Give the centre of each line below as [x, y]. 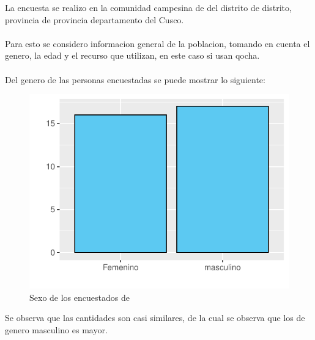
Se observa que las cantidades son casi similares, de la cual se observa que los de [155, 318]
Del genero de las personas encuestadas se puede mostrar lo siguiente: [135, 79]
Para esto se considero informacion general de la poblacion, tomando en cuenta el [157, 43]
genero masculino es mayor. [56, 329]
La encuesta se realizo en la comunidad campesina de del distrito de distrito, [148, 7]
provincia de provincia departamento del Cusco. [94, 19]
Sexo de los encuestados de [80, 297]
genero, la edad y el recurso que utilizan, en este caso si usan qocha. [132, 55]
